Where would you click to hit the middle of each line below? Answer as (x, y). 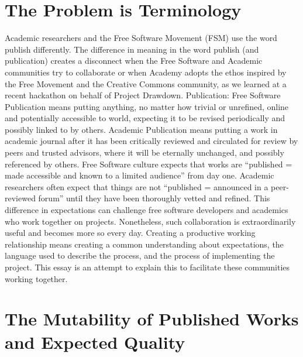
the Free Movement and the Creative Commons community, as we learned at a (146, 83)
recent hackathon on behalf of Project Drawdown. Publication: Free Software (143, 95)
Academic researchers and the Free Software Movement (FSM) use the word (141, 38)
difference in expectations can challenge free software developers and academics (147, 210)
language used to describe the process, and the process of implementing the (140, 255)
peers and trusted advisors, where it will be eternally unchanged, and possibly (144, 152)
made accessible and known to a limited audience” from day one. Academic (140, 175)
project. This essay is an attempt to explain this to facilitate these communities (147, 267)
